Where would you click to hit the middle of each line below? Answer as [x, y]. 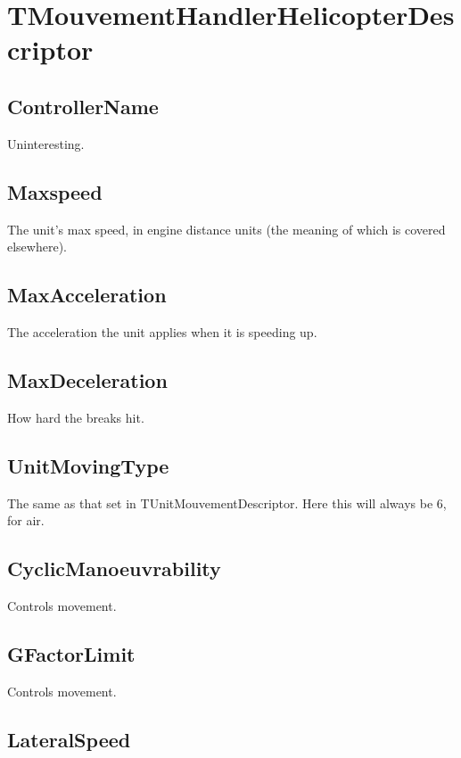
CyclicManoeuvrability [114, 568]
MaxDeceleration [87, 379]
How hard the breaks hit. [76, 417]
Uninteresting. [46, 143]
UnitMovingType [88, 465]
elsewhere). [37, 247]
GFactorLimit [71, 653]
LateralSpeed [69, 739]
